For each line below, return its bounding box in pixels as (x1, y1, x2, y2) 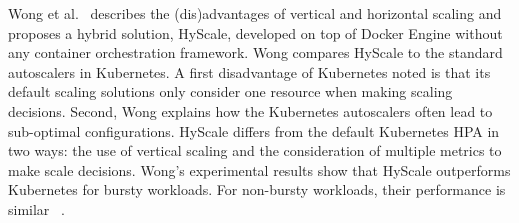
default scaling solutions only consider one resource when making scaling (8, 81, 453, 102)
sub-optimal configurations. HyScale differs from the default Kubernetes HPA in (8, 120, 500, 141)
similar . (8, 198, 65, 219)
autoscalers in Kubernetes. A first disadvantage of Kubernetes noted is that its (8, 61, 491, 82)
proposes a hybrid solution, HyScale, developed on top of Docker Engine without (8, 22, 503, 43)
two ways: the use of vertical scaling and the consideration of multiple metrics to (8, 140, 502, 161)
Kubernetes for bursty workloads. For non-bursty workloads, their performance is (8, 179, 506, 200)
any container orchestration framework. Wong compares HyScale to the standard (8, 42, 503, 63)
